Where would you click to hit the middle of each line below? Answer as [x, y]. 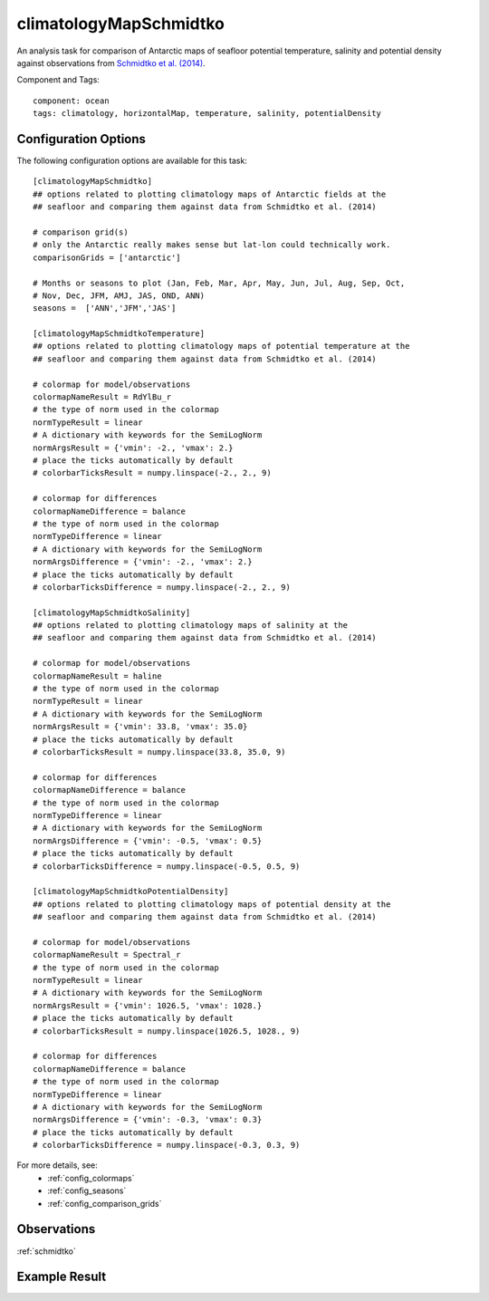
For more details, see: [58, 1165]
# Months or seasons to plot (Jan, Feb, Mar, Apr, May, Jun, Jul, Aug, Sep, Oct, [219, 283]
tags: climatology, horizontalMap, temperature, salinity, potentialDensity [207, 114]
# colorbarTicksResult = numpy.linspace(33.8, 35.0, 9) [159, 752]
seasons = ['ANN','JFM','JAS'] [105, 308]
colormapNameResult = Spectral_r [107, 955]
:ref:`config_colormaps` [91, 1178]
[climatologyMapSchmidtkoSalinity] [112, 612]
